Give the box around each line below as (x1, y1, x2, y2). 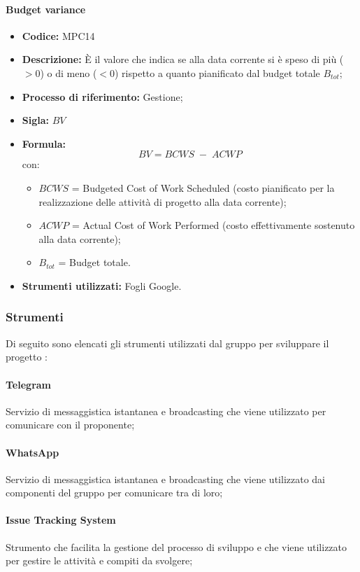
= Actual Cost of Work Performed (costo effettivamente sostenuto (71, 218, 355, 232)
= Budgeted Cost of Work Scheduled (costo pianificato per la (71, 180, 335, 195)
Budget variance (6, 1, 86, 16)
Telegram (6, 377, 52, 391)
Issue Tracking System (6, 512, 116, 527)
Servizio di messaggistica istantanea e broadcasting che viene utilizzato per (6, 403, 326, 418)
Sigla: (22, 113, 50, 127)
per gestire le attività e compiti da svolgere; (6, 553, 193, 568)
